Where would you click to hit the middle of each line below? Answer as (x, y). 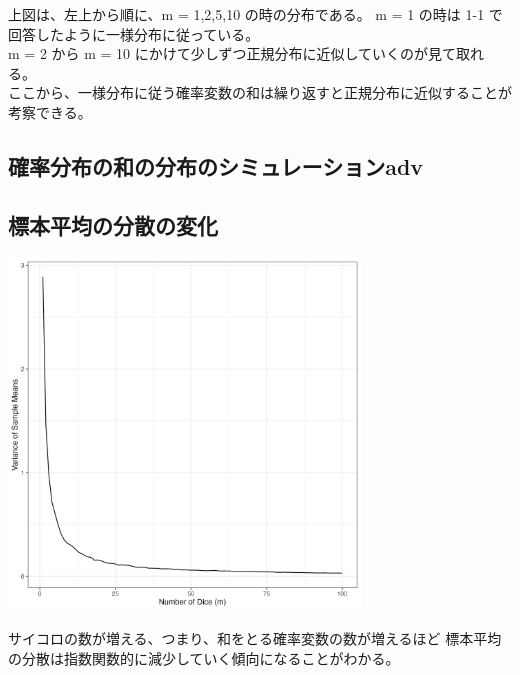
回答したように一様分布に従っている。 (134, 33)
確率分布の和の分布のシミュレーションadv (216, 165)
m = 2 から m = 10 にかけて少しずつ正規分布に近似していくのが (218, 53)
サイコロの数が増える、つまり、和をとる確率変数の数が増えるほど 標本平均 (255, 637)
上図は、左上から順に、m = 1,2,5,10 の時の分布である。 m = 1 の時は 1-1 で (255, 14)
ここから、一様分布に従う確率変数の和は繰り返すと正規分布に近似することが (260, 92)
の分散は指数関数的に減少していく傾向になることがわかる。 (204, 657)
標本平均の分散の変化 (113, 224)
